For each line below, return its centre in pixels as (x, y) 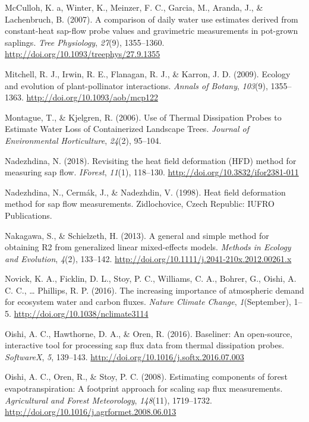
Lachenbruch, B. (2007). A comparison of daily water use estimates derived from (152, 19)
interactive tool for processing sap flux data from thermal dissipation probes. (145, 345)
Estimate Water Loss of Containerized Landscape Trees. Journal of (127, 129)
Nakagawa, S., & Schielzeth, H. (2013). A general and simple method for (137, 235)
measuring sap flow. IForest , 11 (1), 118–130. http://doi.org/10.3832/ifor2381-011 (152, 172)
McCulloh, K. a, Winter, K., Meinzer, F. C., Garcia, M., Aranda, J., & (134, 7)
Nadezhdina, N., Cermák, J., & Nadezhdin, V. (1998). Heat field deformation (145, 192)
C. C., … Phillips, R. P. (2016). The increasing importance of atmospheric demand (154, 290)
